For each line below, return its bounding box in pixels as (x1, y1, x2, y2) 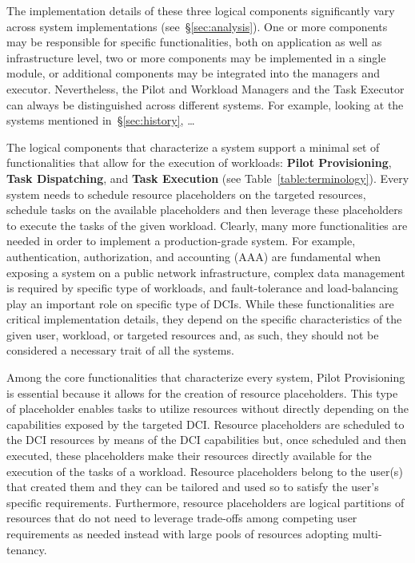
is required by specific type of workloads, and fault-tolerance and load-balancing (6, 280, 399, 296)
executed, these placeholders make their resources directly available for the (6, 447, 372, 464)
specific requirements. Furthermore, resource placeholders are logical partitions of (6, 494, 405, 510)
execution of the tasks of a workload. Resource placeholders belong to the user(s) (6, 462, 403, 479)
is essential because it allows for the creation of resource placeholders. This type (6, 384, 398, 401)
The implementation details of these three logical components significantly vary (6, 2, 395, 18)
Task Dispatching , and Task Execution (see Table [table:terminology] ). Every (6, 169, 409, 186)
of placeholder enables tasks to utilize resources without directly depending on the (6, 400, 409, 417)
